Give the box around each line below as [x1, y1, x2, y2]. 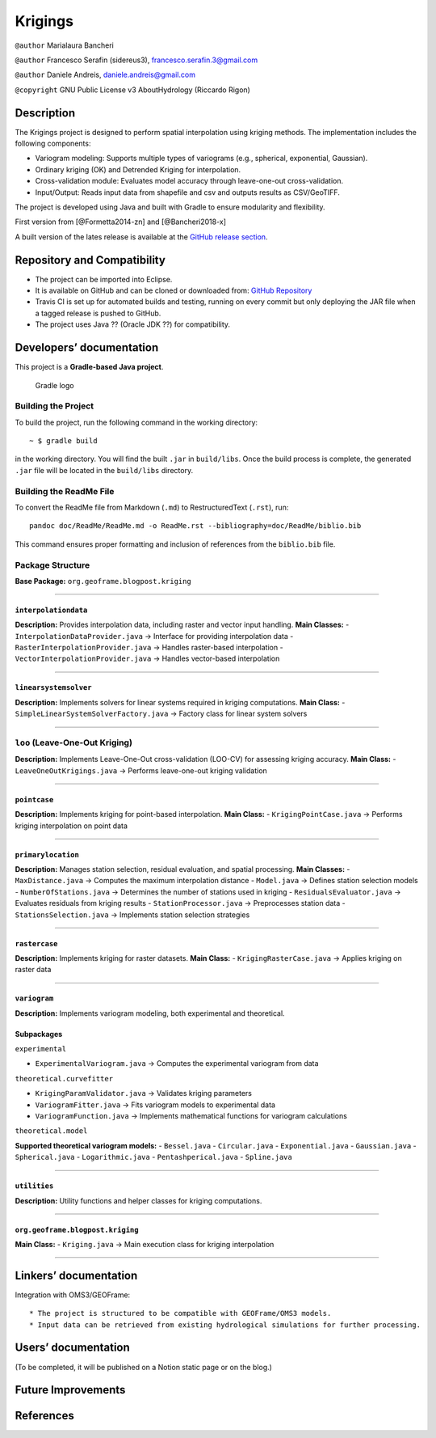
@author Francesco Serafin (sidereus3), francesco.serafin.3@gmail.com [15, 55, 258, 65]
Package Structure [15, 559, 90, 570]
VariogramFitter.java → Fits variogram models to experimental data [35, 1100, 276, 1110]
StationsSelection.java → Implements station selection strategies [15, 910, 250, 920]
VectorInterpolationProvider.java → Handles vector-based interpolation [15, 653, 280, 663]
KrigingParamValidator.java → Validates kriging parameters [35, 1089, 252, 1098]
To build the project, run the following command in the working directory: [15, 417, 258, 427]
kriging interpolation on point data [15, 821, 128, 831]
